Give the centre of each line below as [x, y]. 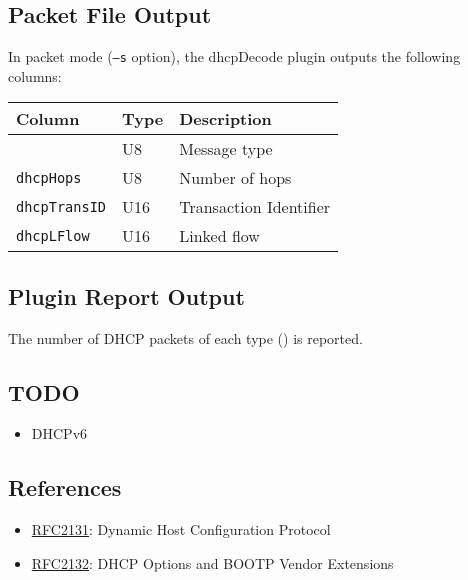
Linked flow [219, 236]
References [65, 487]
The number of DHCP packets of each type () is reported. [185, 337]
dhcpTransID [61, 206]
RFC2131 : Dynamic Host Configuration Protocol [181, 529]
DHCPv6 [59, 433]
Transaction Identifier [255, 207]
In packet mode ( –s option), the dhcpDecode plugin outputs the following [234, 56]
